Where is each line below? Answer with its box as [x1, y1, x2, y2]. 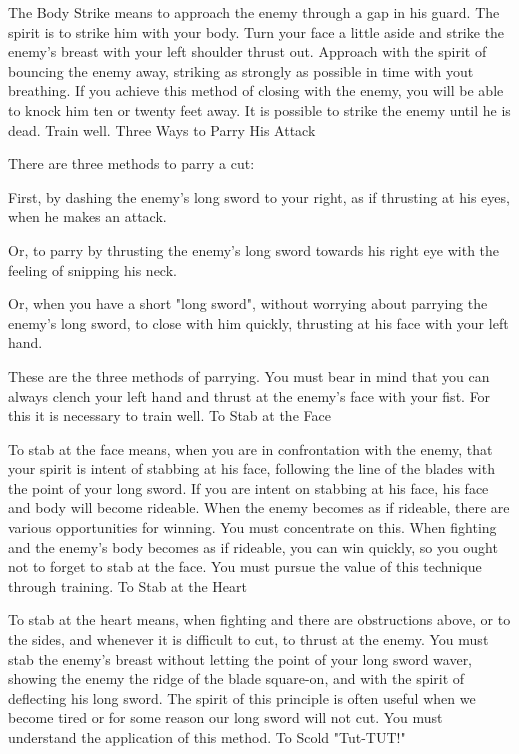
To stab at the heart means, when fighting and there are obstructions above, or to [8, 609, 511, 630]
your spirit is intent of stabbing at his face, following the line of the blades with [8, 458, 495, 479]
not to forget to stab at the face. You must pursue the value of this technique [8, 556, 482, 577]
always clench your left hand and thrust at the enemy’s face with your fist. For [8, 385, 491, 406]
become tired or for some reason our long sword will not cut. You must [8, 707, 443, 728]
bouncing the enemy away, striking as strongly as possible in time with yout [8, 60, 474, 81]
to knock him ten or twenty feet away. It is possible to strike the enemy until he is [8, 99, 511, 120]
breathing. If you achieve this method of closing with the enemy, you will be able [8, 80, 504, 101]
